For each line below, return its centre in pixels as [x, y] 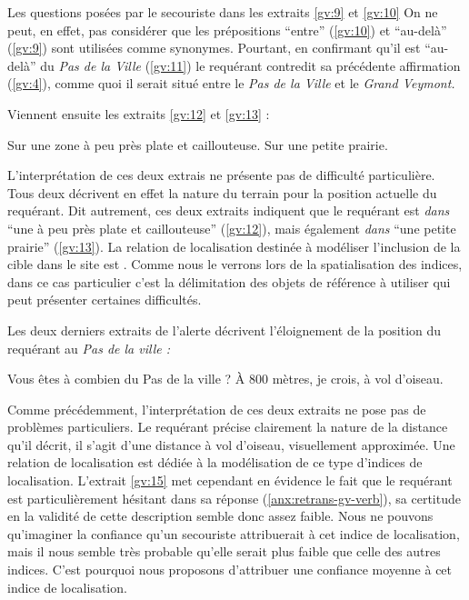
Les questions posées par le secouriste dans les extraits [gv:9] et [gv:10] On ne [223, 12]
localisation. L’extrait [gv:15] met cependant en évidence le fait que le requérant [230, 480]
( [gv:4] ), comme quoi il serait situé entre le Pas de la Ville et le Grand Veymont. [231, 83]
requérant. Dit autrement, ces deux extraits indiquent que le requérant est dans [229, 210]
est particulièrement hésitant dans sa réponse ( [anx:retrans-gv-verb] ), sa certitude [234, 498]
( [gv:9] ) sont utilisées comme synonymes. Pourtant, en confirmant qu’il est [214, 48]
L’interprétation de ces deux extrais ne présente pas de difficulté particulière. [221, 175]
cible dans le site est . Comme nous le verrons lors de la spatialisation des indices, [235, 264]
